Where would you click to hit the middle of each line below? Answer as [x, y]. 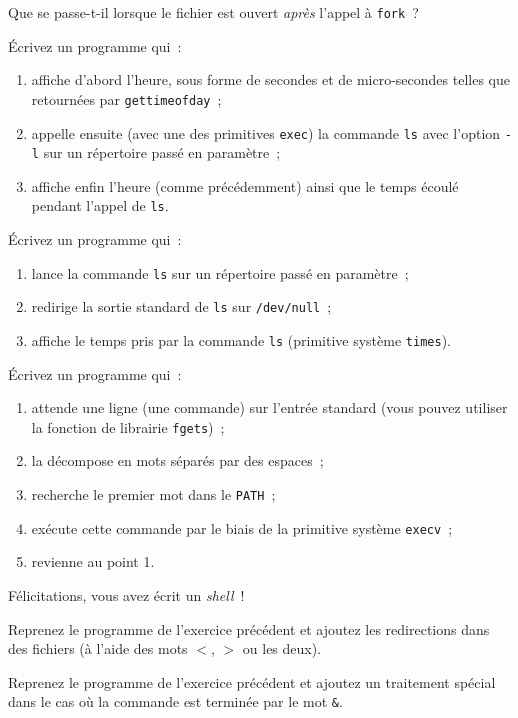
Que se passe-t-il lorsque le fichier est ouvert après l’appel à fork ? [213, 12]
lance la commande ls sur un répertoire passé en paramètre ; [220, 272]
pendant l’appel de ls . [100, 205]
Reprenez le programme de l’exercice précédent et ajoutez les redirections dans [249, 628]
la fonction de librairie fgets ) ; [128, 426]
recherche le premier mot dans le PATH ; [153, 494]
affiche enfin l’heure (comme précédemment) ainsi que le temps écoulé [245, 185]
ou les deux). [282, 648]
